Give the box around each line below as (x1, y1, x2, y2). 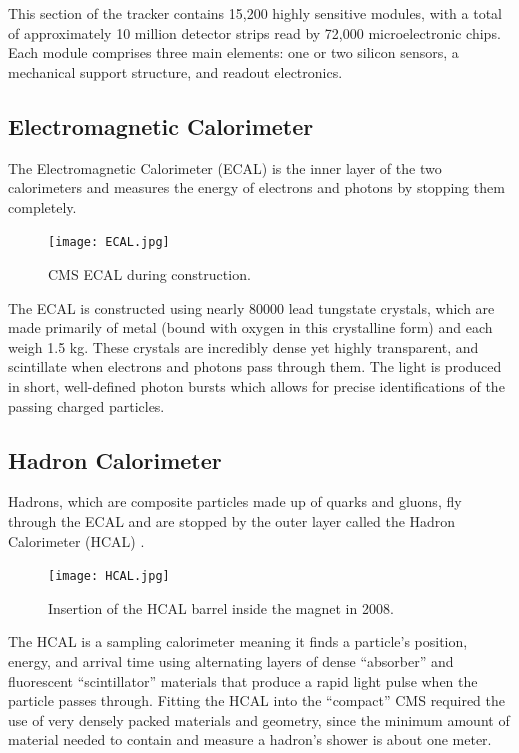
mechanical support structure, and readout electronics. (8, 61, 343, 82)
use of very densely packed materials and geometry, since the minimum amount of (8, 709, 510, 730)
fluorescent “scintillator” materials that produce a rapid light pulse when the (8, 670, 478, 691)
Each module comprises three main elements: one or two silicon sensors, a (8, 42, 459, 63)
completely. (8, 196, 77, 217)
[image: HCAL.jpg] (48, 569, 170, 584)
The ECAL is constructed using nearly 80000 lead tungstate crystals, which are (8, 297, 495, 318)
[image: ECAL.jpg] (48, 235, 170, 250)
